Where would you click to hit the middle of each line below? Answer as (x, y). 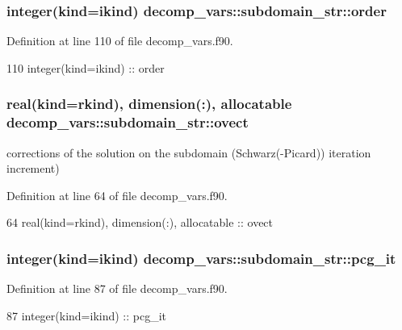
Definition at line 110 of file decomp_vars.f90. (120, 41)
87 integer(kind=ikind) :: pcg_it (87, 315)
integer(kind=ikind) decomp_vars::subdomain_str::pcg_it (201, 258)
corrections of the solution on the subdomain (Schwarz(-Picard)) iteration (189, 152)
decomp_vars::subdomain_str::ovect (128, 122)
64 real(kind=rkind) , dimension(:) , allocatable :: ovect (140, 222)
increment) (33, 168)
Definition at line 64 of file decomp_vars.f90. (117, 195)
